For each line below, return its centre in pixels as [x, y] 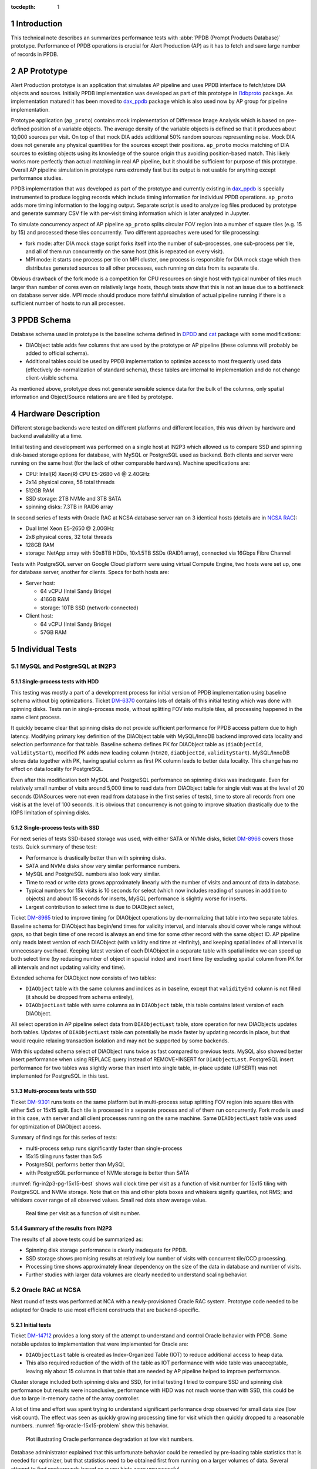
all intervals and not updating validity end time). [68, 967]
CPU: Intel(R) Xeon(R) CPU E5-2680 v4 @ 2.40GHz [88, 474]
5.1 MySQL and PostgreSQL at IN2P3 [64, 666]
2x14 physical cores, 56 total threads [70, 482]
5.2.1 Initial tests [31, 1324]
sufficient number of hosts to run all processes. [68, 303]
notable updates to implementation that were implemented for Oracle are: [100, 1344]
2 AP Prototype [39, 71]
